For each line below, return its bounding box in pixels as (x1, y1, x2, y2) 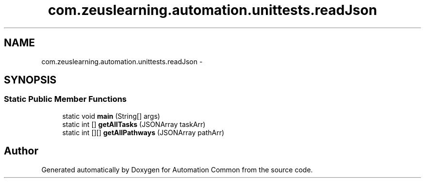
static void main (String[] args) (62, 112, 160, 120)
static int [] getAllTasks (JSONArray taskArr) (62, 120, 206, 128)
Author (4, 145, 38, 157)
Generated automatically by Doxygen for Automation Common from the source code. (41, 165, 313, 174)
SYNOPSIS (4, 74, 57, 86)
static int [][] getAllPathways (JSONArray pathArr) (62, 128, 225, 137)
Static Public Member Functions (4, 94, 127, 104)
